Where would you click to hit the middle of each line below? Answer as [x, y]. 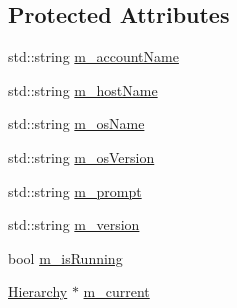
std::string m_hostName [83, 89]
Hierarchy [38, 291]
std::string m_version [74, 224]
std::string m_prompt [75, 190]
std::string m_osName [76, 123]
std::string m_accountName [93, 56]
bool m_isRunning [65, 257]
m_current [116, 291]
